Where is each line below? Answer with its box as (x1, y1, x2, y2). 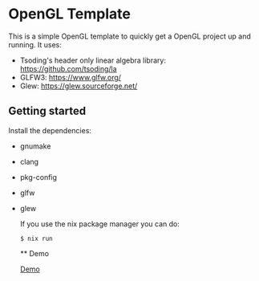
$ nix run (19, 234, 54, 242)
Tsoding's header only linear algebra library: (19, 55, 167, 65)
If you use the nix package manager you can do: (19, 218, 180, 229)
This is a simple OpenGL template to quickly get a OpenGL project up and (8, 31, 251, 41)
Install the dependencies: (8, 125, 92, 135)
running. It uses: (8, 39, 63, 49)
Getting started (8, 104, 87, 118)
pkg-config (19, 172, 58, 181)
